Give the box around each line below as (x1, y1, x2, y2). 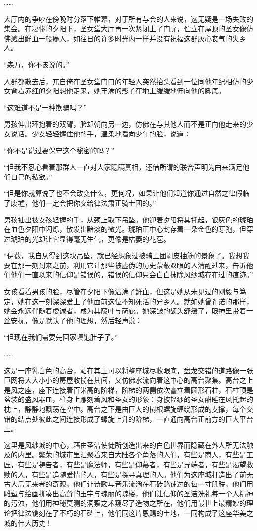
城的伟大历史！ (4, 517, 52, 528)
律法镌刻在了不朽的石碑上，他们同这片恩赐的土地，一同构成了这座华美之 (17, 507, 253, 518)
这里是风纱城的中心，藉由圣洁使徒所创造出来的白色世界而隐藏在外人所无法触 (4, 440, 253, 450)
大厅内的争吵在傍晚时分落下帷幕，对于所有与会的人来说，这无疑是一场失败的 (4, 13, 253, 24)
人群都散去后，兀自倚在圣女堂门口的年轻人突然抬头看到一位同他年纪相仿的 (4, 76, 246, 86)
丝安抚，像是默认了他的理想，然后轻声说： (4, 315, 142, 325)
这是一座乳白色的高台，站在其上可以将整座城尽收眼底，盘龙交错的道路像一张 (4, 365, 253, 375)
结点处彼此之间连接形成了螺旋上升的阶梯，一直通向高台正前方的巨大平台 (17, 413, 253, 424)
